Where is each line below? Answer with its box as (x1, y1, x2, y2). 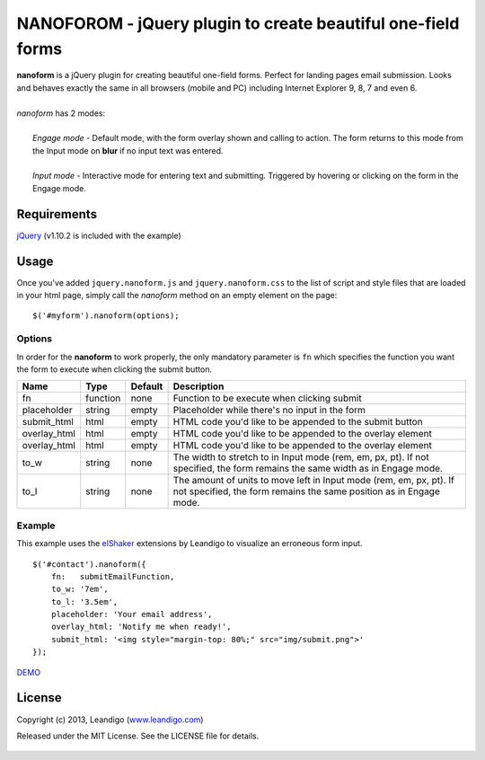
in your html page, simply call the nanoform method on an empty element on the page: (16, 290, 338, 301)
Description (172, 380, 225, 393)
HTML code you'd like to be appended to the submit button (172, 416, 423, 429)
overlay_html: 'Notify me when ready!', (50, 622, 233, 632)
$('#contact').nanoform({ (32, 559, 147, 570)
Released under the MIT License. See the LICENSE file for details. (16, 730, 260, 741)
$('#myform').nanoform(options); (32, 311, 180, 321)
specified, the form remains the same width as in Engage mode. (172, 463, 444, 475)
